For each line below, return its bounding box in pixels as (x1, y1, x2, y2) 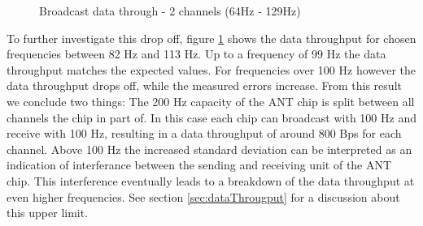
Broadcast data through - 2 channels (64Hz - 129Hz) (39, 2, 301, 19)
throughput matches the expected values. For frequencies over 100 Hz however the (7, 61, 416, 78)
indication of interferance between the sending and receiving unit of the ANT (7, 156, 392, 173)
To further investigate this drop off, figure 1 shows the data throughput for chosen (7, 29, 416, 46)
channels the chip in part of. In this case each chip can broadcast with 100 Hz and (7, 109, 416, 126)
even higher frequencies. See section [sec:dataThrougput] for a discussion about (7, 188, 400, 205)
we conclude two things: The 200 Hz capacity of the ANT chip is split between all (7, 92, 415, 109)
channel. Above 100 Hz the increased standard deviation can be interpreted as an (7, 140, 412, 157)
